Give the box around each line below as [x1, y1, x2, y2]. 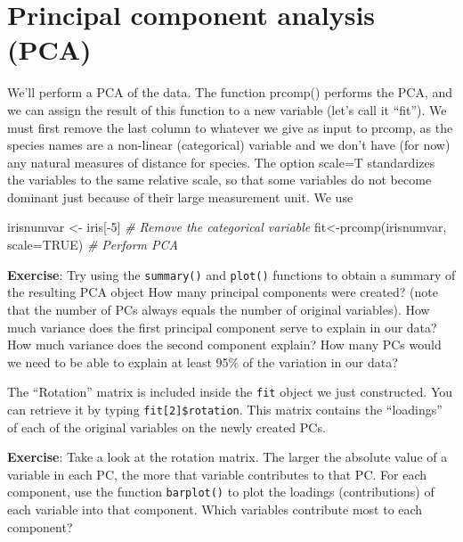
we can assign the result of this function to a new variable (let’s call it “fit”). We [7, 100, 447, 119]
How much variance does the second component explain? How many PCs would [7, 335, 442, 354]
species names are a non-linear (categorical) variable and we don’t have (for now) [7, 135, 451, 154]
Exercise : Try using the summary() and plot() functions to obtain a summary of [7, 265, 456, 283]
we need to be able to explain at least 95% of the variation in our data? [7, 352, 398, 371]
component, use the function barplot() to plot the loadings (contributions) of [7, 482, 435, 501]
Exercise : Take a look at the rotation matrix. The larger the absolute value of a [7, 448, 448, 466]
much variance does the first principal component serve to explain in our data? [7, 317, 437, 336]
